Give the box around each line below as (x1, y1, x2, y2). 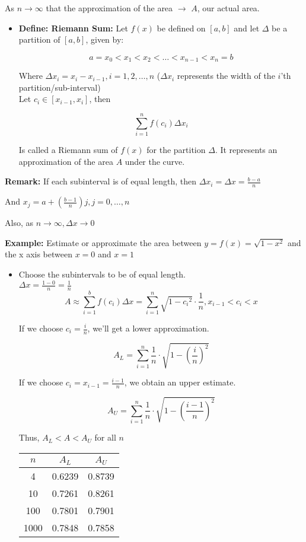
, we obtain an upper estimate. (124, 376, 236, 388)
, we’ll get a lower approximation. (87, 322, 209, 334)
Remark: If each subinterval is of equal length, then (5, 175, 197, 187)
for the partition (146, 144, 206, 156)
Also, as (5, 216, 33, 229)
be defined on (157, 21, 206, 34)
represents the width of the (177, 69, 275, 82)
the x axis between (5, 248, 73, 260)
